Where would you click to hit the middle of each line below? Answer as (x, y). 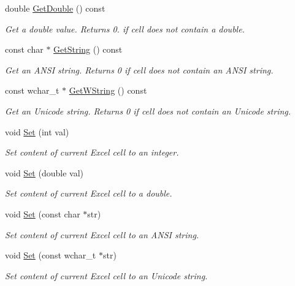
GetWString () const (108, 90)
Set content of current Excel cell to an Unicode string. (106, 275)
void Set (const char (43, 213)
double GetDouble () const (55, 8)
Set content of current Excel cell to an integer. (92, 152)
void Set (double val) (44, 172)
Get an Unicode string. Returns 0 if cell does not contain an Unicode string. (148, 111)
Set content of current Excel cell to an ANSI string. (102, 234)
